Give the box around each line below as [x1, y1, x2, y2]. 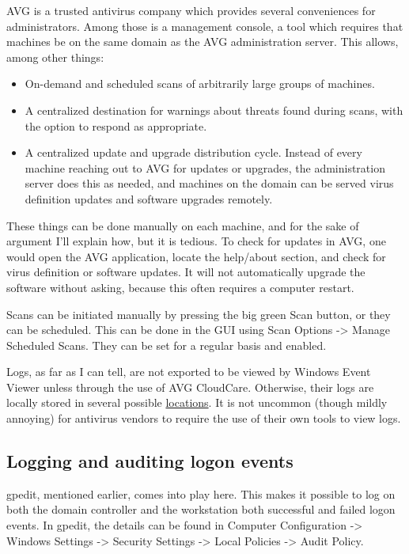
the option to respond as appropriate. [25, 117, 207, 134]
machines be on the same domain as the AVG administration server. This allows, [6, 33, 399, 50]
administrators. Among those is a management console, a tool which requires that [6, 17, 403, 34]
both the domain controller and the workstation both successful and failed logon [6, 501, 396, 518]
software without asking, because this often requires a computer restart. [6, 279, 354, 295]
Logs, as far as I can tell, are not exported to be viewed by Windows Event [6, 363, 371, 380]
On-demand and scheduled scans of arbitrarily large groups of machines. [25, 75, 375, 92]
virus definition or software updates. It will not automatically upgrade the [6, 264, 365, 280]
